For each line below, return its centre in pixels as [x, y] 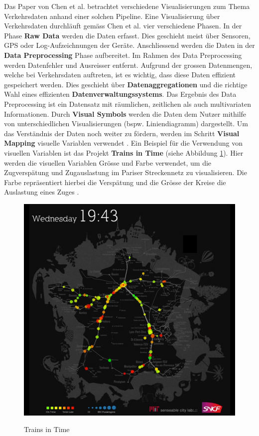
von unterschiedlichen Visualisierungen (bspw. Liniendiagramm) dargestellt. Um [126, 123]
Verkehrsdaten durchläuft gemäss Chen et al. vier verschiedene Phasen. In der [123, 26]
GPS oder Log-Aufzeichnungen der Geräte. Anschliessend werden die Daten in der [129, 45]
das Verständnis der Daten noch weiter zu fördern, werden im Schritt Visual [122, 133]
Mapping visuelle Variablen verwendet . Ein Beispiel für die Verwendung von [123, 143]
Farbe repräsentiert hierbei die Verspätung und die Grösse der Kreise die [115, 182]
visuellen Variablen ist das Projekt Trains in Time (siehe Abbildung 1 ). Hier [124, 152]
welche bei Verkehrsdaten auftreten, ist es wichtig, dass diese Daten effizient [120, 75]
